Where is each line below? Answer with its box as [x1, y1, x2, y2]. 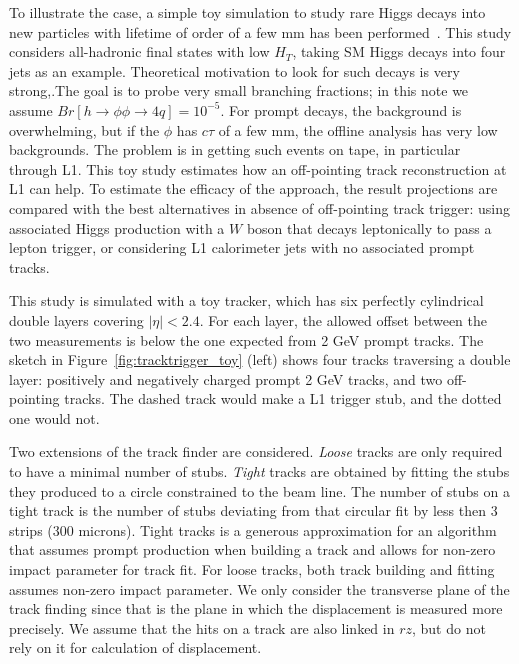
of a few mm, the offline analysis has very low [218, 119, 498, 140]
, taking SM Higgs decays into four [292, 41, 506, 62]
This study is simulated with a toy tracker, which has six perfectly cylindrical [9, 290, 484, 311]
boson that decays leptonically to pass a [246, 217, 492, 238]
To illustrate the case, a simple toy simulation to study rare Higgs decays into [9, 2, 486, 22]
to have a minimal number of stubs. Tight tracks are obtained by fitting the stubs [9, 461, 510, 482]
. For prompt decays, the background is [220, 99, 462, 120]
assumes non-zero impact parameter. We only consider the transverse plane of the [9, 578, 510, 599]
